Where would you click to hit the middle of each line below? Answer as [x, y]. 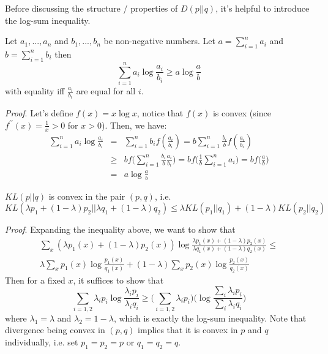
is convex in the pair [87, 196]
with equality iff [35, 90]
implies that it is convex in [188, 330]
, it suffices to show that [118, 280]
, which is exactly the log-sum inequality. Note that [210, 318]
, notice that [160, 113]
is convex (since [242, 113]
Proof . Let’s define [39, 113]
